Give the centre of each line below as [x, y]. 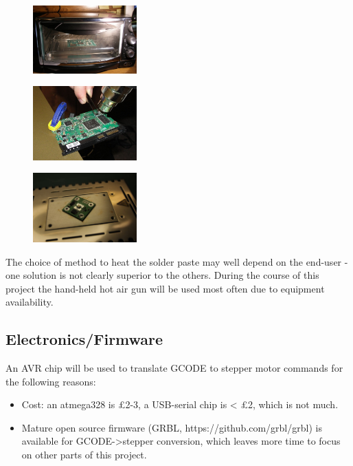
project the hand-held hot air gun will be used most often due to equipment [165, 288]
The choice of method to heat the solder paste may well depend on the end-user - [177, 261]
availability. [30, 302]
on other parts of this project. [84, 455]
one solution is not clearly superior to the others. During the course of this [162, 275]
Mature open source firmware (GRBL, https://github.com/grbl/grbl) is [172, 427]
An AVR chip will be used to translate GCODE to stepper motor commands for [174, 368]
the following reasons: [51, 381]
